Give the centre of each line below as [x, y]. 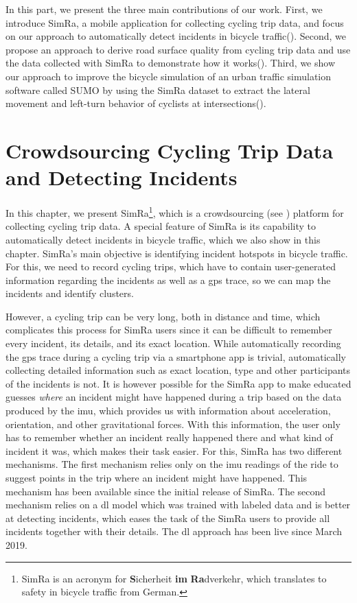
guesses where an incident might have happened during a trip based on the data [174, 397]
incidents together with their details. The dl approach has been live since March [174, 531]
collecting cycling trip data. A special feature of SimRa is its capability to [161, 226]
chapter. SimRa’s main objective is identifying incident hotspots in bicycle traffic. [177, 253]
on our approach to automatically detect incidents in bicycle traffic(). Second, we [176, 36]
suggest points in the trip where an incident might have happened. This [157, 477]
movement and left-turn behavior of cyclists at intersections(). [136, 103]
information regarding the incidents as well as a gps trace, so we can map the [168, 280]
